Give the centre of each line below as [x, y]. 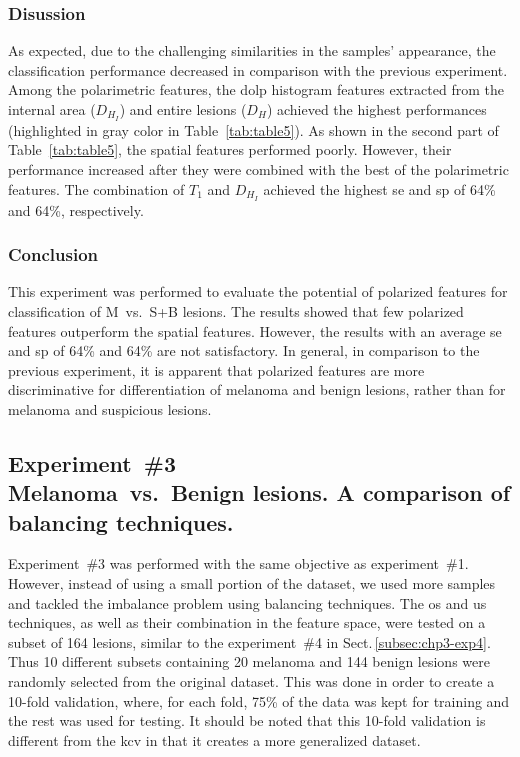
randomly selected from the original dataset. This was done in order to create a [251, 681]
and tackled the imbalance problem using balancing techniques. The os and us [247, 602]
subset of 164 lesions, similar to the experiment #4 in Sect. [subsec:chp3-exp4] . [249, 641]
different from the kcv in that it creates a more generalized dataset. [214, 739]
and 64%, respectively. [76, 209]
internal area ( [52, 109]
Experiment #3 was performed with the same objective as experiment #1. [238, 563]
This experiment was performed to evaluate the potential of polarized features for [258, 291]
